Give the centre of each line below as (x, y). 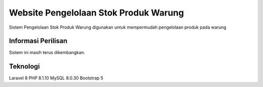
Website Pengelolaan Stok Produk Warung (96, 13)
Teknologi (24, 66)
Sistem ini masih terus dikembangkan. (47, 52)
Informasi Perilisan (38, 41)
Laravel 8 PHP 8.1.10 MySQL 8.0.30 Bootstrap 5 (56, 78)
